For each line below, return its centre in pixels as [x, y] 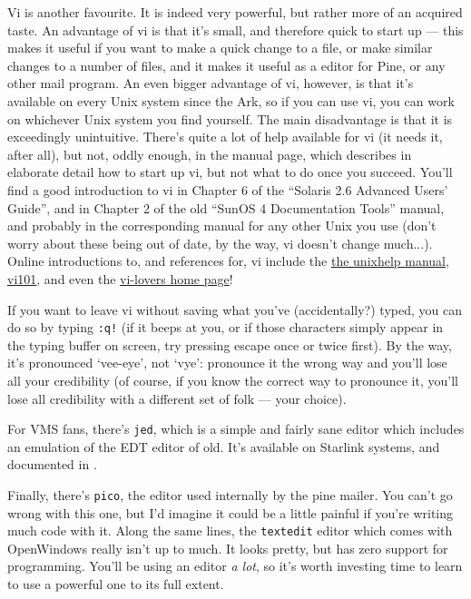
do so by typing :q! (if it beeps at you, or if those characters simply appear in [226, 327]
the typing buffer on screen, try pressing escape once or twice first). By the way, [230, 344]
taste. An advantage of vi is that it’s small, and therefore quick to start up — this [235, 29]
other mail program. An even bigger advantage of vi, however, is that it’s [211, 83]
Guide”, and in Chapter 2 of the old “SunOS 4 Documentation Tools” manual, [226, 207]
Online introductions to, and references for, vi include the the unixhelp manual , [228, 261]
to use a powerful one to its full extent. [116, 584]
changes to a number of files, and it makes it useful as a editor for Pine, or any [226, 65]
